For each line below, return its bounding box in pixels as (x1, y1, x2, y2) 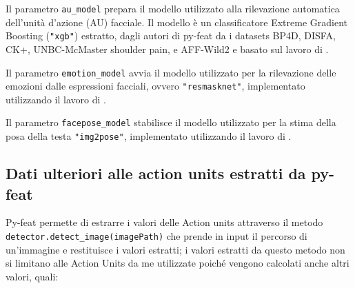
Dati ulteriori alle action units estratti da (6, 163, 306, 184)
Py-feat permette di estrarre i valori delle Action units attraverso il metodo (6, 215, 323, 229)
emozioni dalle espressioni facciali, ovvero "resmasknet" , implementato (6, 79, 305, 93)
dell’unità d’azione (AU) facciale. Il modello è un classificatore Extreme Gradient (6, 14, 348, 29)
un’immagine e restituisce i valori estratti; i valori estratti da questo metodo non (6, 242, 345, 256)
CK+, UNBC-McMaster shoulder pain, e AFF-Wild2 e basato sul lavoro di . (6, 41, 329, 56)
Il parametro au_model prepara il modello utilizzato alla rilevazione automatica (6, 1, 340, 15)
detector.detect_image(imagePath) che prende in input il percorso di (6, 228, 307, 243)
